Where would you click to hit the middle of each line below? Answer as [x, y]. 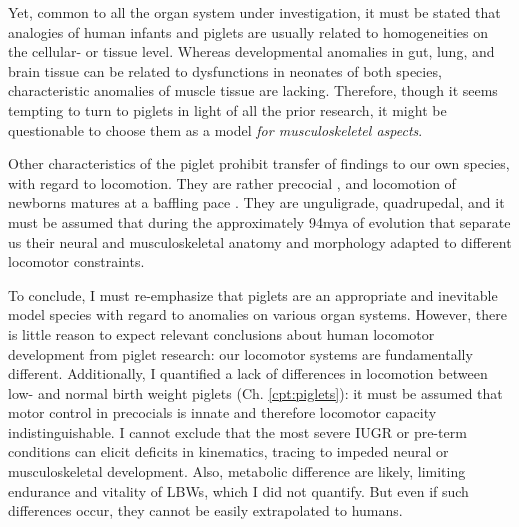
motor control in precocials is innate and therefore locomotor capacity [222, 412]
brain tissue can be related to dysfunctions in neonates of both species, [225, 70]
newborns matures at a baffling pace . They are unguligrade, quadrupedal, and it [256, 202]
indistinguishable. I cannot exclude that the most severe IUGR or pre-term [237, 431]
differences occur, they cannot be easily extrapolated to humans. [205, 510]
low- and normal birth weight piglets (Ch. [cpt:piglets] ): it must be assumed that [255, 392]
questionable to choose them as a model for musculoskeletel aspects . [215, 129]
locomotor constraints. [76, 261]
